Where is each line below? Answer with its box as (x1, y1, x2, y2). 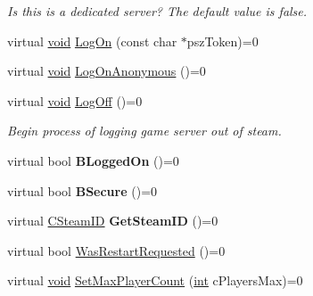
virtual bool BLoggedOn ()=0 (7, 151, 179, 169)
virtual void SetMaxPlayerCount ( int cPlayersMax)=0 (7, 271, 303, 290)
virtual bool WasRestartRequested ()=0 (7, 241, 226, 259)
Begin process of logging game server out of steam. (7, 121, 282, 140)
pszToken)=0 (186, 31, 259, 50)
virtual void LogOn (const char (7, 31, 177, 50)
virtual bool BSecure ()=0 (7, 181, 158, 200)
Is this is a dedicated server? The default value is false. (7, 2, 308, 20)
